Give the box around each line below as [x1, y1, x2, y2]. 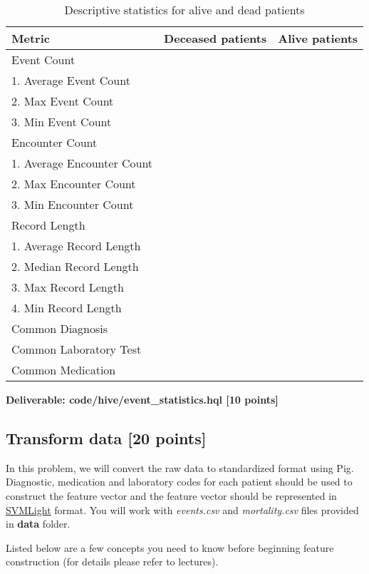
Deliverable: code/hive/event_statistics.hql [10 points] [6, 392, 279, 406]
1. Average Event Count [11, 72, 130, 88]
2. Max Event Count [11, 93, 114, 109]
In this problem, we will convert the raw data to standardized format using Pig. [6, 460, 354, 475]
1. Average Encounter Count [11, 155, 153, 171]
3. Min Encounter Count [11, 196, 134, 212]
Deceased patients [164, 30, 267, 46]
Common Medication [11, 362, 116, 378]
